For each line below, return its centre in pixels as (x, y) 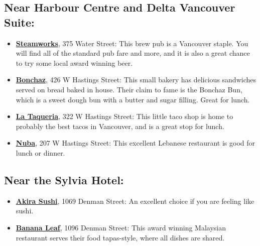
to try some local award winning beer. (74, 63)
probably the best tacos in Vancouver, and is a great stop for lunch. (120, 126)
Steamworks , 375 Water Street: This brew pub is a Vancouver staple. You (132, 43)
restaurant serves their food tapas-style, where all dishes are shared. (120, 237)
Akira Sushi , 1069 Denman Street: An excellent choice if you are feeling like (135, 201)
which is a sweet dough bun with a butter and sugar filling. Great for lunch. (133, 99)
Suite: (19, 22)
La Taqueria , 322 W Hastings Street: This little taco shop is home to (124, 116)
